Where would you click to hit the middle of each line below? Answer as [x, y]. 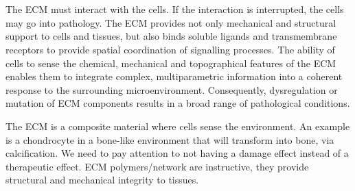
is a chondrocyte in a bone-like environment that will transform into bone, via [170, 139]
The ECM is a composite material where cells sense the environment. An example [178, 126]
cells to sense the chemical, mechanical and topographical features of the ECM [171, 63]
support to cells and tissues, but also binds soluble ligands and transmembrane [171, 36]
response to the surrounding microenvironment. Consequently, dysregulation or [172, 89]
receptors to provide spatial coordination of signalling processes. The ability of [170, 49]
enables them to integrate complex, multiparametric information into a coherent [174, 76]
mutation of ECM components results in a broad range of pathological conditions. [178, 103]
